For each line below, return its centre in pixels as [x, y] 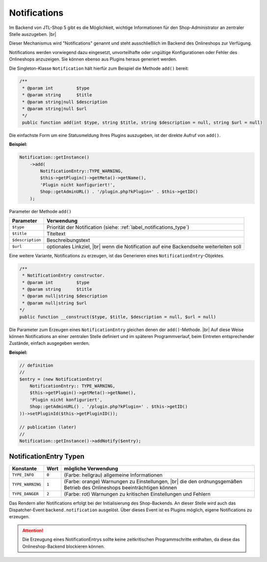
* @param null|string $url [54, 303]
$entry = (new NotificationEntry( [61, 379]
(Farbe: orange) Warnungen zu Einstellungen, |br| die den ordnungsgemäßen [153, 481]
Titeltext [56, 233]
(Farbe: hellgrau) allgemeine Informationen [113, 475]
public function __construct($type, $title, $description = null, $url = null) [118, 317]
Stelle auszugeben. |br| [33, 34]
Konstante [24, 468]
